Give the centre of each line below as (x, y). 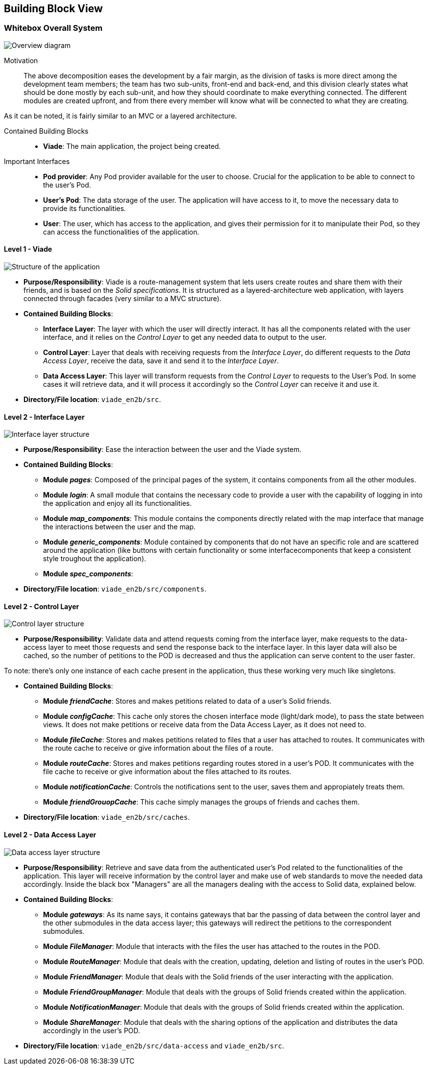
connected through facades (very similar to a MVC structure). (123, 299)
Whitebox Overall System (53, 28)
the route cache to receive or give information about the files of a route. (158, 748)
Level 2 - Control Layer (42, 606)
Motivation (21, 60)
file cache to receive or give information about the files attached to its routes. (167, 772)
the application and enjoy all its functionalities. (118, 503)
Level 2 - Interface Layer (44, 417)
